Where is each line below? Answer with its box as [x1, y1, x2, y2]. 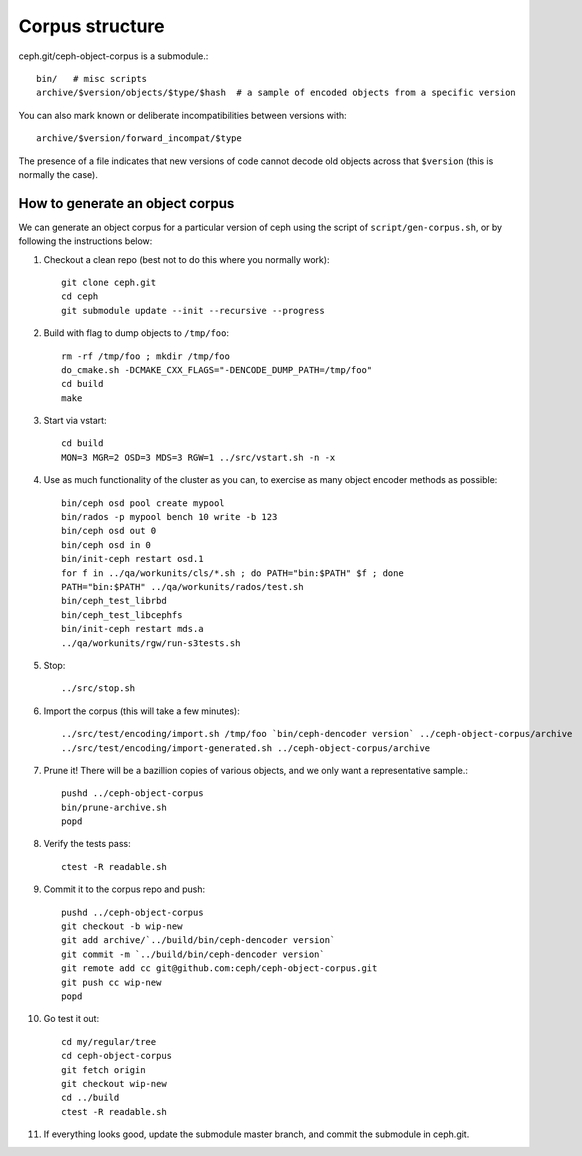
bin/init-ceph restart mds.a [61, 623, 204, 635]
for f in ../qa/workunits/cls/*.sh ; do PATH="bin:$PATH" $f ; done [61, 567, 404, 579]
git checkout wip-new [61, 1078, 167, 1089]
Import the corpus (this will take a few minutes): [43, 705, 240, 717]
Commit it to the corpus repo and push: [43, 883, 206, 895]
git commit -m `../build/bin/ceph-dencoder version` [61, 948, 325, 960]
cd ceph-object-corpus [61, 1050, 173, 1062]
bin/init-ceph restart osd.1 [61, 553, 204, 565]
